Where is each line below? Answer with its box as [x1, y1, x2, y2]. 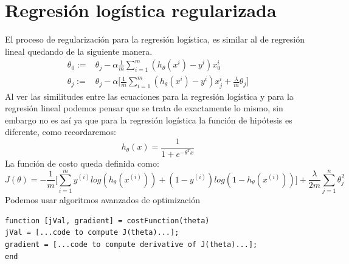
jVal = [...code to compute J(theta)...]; [5, 228, 179, 237]
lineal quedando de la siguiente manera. [5, 44, 153, 57]
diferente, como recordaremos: [5, 125, 116, 138]
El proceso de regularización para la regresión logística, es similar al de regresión [5, 33, 305, 46]
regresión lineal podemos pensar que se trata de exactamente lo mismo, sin [5, 102, 283, 114]
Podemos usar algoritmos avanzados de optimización [5, 193, 201, 206]
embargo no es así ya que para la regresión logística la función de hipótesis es [5, 113, 292, 126]
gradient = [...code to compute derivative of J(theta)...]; [5, 240, 258, 249]
